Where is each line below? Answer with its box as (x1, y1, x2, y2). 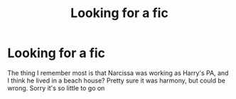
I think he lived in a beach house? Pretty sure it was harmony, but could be (7, 76, 226, 85)
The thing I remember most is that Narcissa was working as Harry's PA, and (7, 68, 229, 77)
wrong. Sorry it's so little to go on (7, 83, 105, 92)
